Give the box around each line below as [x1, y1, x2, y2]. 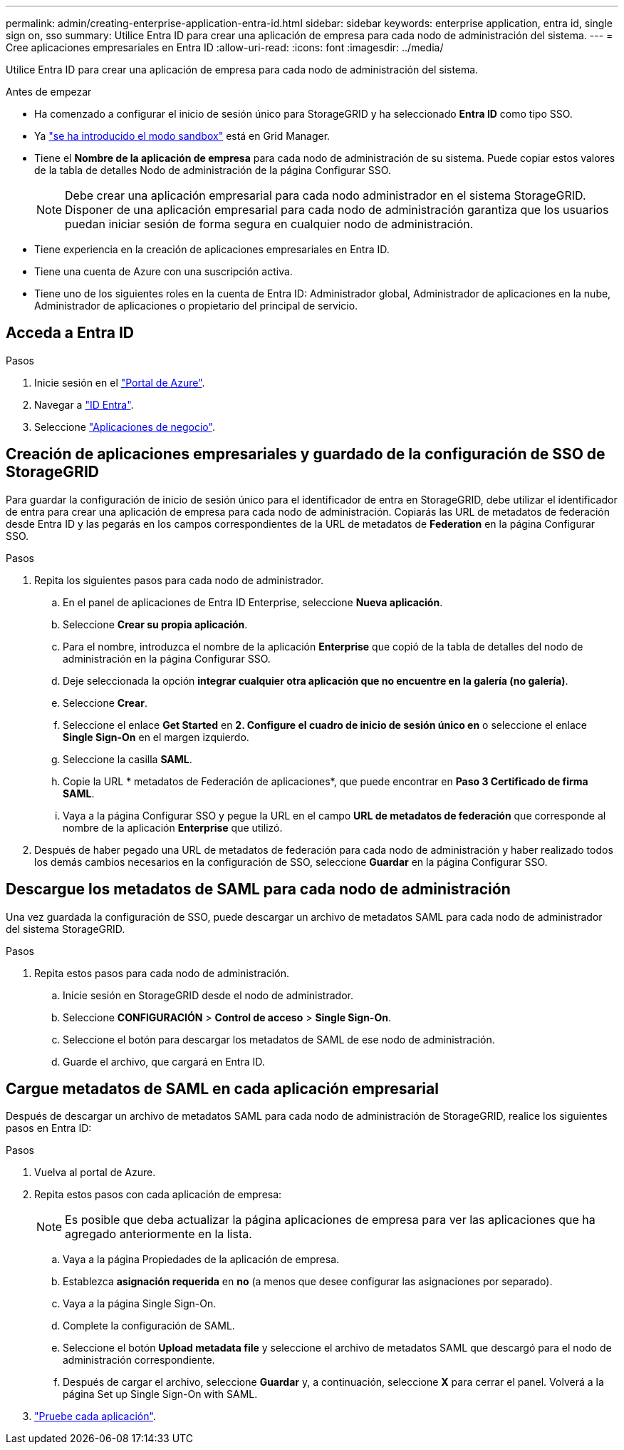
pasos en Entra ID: [6, 1122, 92, 1135]
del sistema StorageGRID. [6, 922, 125, 935]
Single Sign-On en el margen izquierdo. [63, 730, 249, 743]
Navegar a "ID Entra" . [34, 398, 134, 411]
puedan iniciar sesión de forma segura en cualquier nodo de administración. [65, 217, 474, 231]
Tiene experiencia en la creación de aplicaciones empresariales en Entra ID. [34, 243, 390, 255]
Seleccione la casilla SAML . [63, 752, 192, 765]
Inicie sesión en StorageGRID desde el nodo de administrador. [63, 989, 353, 1001]
